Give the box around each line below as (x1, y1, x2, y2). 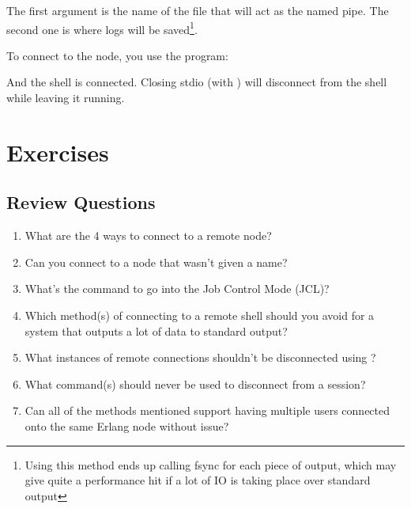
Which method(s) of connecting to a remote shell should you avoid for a (25, 306, 375, 323)
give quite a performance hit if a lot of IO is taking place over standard (25, 472, 371, 488)
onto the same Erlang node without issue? (25, 417, 229, 434)
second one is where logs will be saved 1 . (6, 18, 198, 37)
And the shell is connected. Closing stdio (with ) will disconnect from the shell (6, 74, 387, 90)
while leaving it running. (6, 89, 125, 106)
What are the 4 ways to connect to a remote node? (25, 227, 272, 244)
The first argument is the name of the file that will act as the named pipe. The (6, 2, 389, 18)
